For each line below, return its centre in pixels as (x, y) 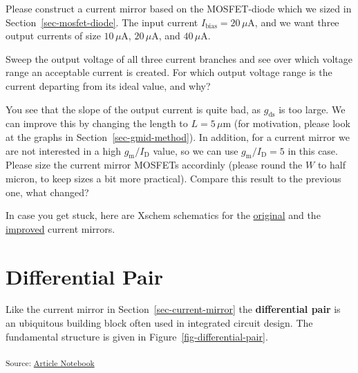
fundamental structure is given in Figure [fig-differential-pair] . (137, 336)
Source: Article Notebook (50, 363)
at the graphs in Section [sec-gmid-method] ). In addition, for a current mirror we (178, 136)
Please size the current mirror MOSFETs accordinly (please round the (154, 165)
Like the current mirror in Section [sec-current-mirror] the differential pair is (173, 309)
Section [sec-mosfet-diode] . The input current (102, 22)
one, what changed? (47, 192)
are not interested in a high (63, 150)
